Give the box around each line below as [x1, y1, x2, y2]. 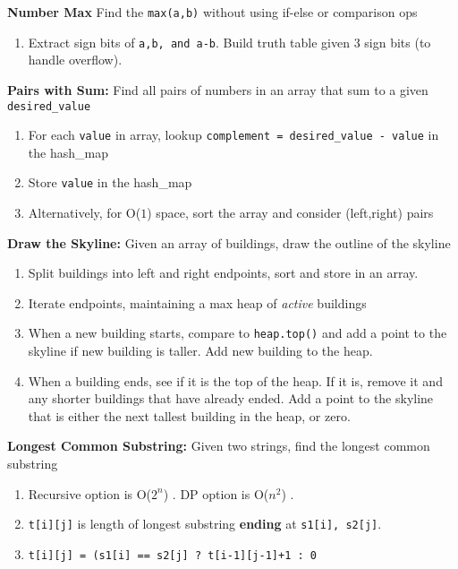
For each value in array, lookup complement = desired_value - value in [28, 125, 439, 144]
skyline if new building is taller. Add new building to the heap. [28, 341, 373, 360]
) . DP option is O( [163, 484, 269, 503]
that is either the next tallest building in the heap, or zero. [28, 406, 351, 425]
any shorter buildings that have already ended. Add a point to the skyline [28, 389, 434, 408]
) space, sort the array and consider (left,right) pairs [147, 203, 434, 222]
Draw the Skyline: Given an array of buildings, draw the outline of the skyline [7, 233, 451, 252]
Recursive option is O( [28, 484, 152, 503]
